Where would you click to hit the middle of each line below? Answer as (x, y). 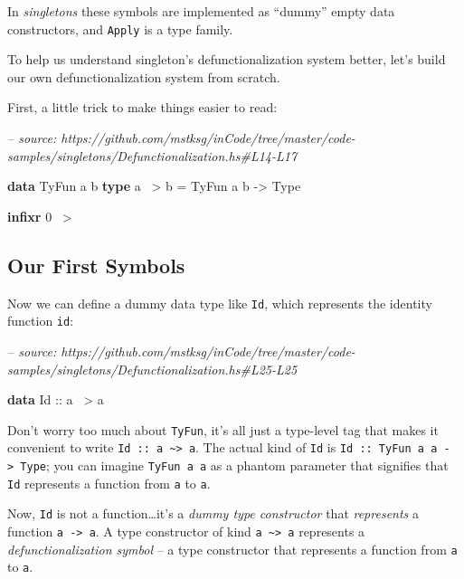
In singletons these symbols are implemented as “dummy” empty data (201, 11)
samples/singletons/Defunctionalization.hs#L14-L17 (152, 155)
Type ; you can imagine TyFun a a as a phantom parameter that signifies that (234, 465)
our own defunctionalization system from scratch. (144, 76)
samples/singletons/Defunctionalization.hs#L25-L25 (152, 369)
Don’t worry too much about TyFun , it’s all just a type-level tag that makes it (223, 429)
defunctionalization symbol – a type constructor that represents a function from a (232, 549)
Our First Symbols (96, 265)
